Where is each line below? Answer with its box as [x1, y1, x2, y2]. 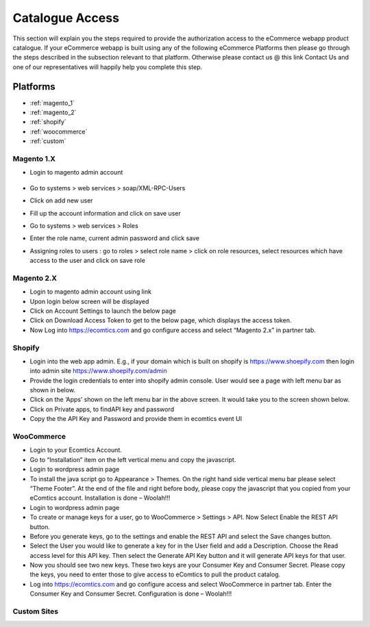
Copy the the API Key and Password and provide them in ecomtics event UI [29, 415, 243, 423]
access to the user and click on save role [29, 257, 145, 265]
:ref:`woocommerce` [29, 127, 88, 136]
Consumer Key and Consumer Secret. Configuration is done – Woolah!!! [29, 589, 232, 598]
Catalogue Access [12, 10, 120, 25]
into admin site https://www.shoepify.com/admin [29, 367, 167, 375]
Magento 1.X [12, 154, 56, 164]
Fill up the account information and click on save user [29, 209, 181, 217]
